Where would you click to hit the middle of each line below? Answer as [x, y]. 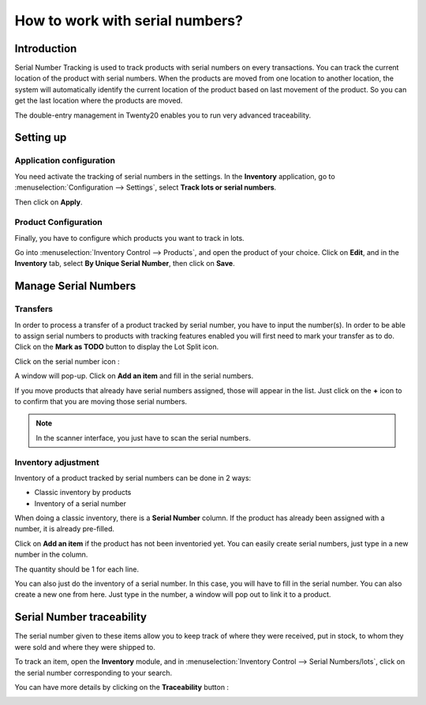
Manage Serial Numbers [75, 286]
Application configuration [65, 160]
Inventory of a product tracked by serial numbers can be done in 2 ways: [133, 478]
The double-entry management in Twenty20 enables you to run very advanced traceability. [163, 115]
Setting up [41, 138]
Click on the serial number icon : [67, 361]
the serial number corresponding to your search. [93, 673]
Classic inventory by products [83, 493]
